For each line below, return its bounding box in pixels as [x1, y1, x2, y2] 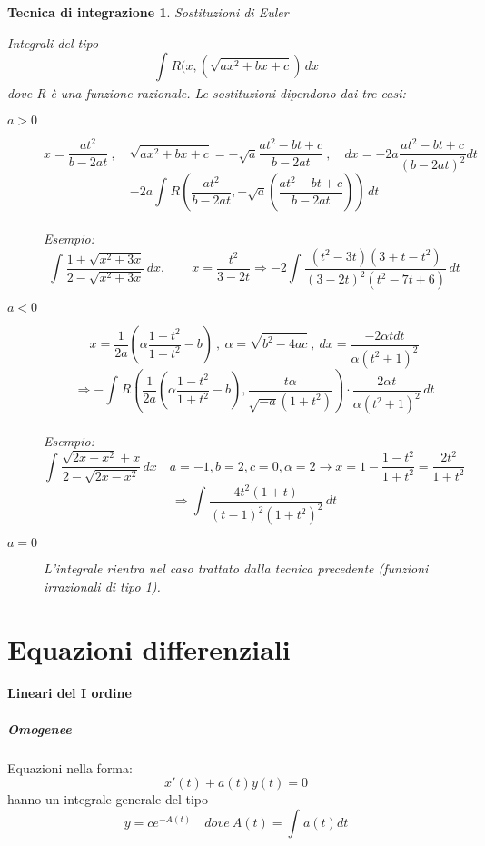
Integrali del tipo [7, 33, 99, 52]
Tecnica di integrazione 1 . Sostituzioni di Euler [7, 3, 289, 21]
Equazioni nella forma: [7, 758, 133, 777]
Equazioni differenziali [7, 630, 291, 667]
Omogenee [7, 719, 72, 738]
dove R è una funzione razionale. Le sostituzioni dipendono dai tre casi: [7, 83, 406, 102]
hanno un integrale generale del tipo [7, 790, 208, 809]
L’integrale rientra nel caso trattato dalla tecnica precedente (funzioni [44, 559, 429, 578]
